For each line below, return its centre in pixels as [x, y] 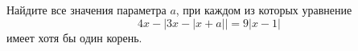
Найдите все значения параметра [86, 10]
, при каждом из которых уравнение [264, 10]
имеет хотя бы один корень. [74, 37]
